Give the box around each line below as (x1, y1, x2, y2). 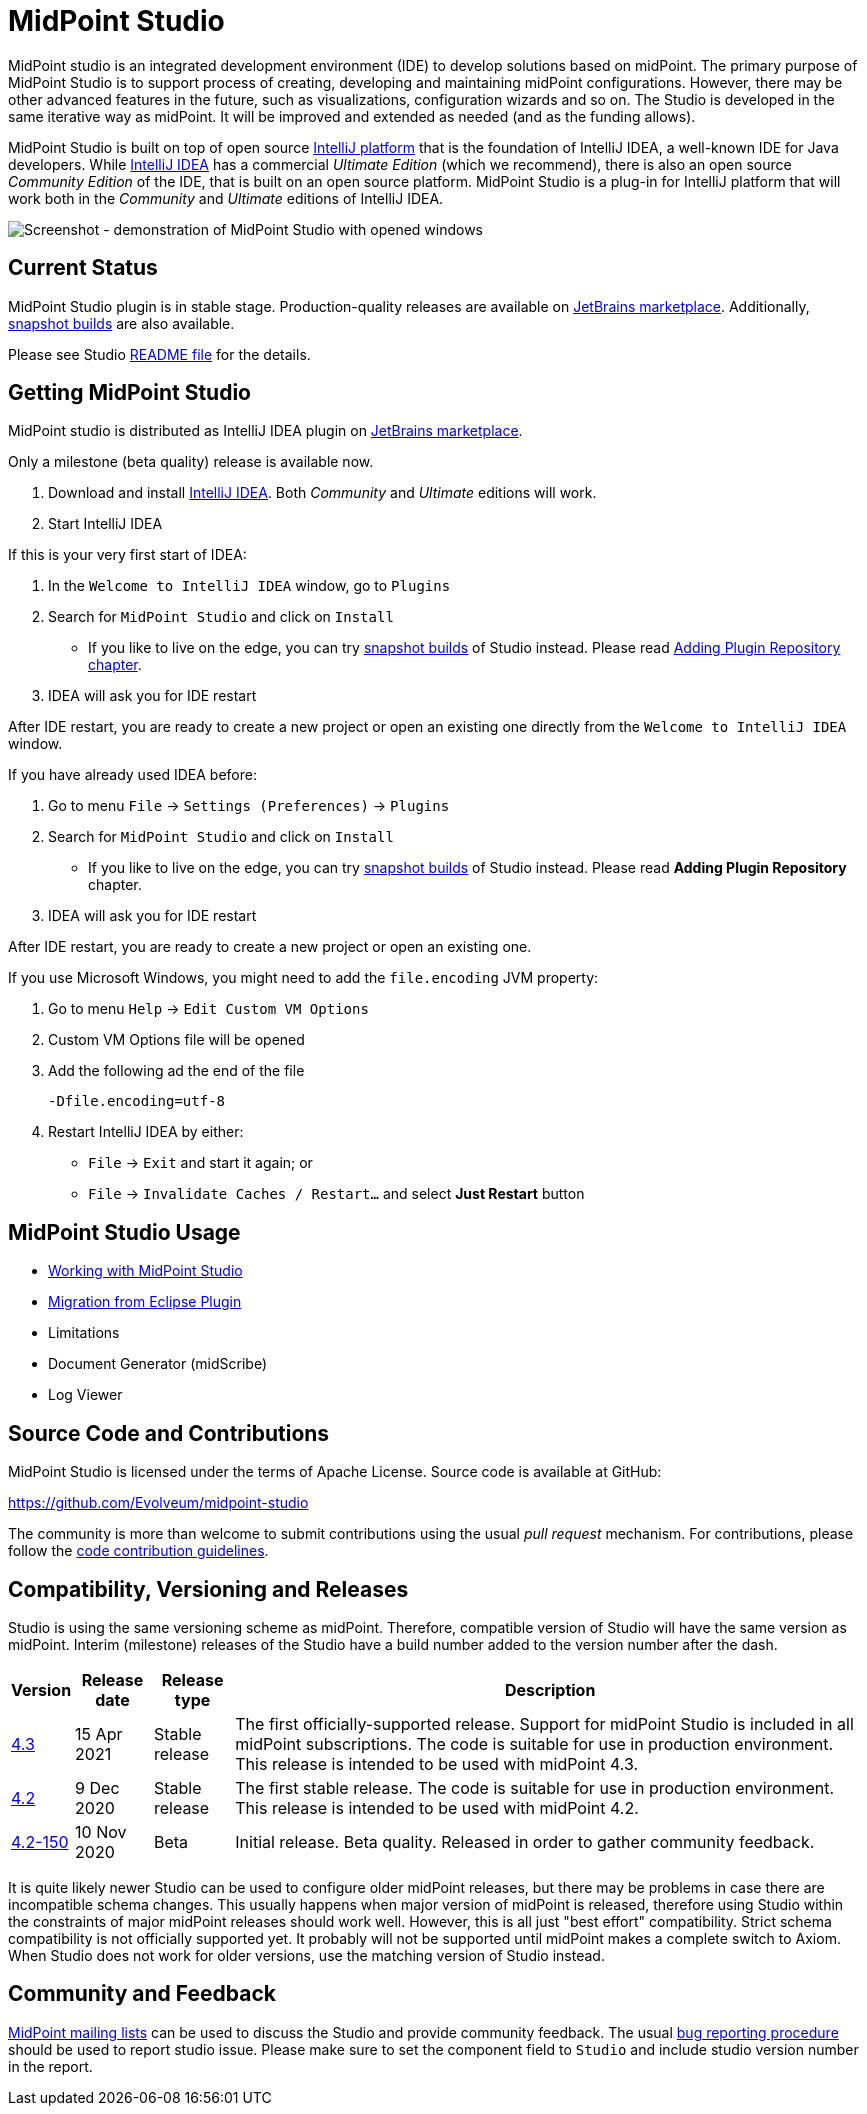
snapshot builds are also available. (8, 314, 235, 332)
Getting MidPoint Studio (8, 380, 251, 406)
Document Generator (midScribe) (48, 1355, 268, 1373)
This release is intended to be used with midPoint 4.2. (235, 1797, 639, 1818)
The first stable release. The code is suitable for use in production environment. (235, 1777, 835, 1798)
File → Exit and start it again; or (88, 1154, 313, 1172)
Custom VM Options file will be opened (48, 1031, 305, 1049)
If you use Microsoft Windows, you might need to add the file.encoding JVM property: (8, 969, 599, 987)
